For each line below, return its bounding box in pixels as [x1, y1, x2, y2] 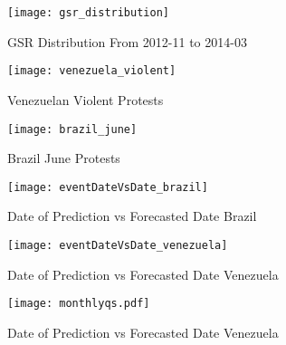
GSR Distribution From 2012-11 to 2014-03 [7, 32, 247, 51]
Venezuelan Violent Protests [7, 90, 164, 109]
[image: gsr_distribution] [7, 6, 169, 19]
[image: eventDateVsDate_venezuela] [7, 239, 228, 252]
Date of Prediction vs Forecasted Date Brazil [7, 206, 257, 225]
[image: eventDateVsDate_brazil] [7, 180, 208, 194]
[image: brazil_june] [7, 122, 138, 136]
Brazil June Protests [7, 149, 120, 168]
